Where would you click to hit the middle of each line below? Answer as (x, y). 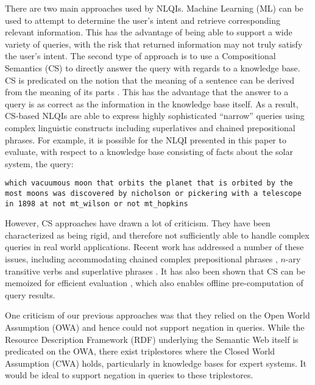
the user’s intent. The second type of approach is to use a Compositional (140, 56)
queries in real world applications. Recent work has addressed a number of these (154, 247)
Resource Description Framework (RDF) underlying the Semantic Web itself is (152, 339)
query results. (30, 294)
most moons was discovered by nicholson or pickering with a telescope (153, 193)
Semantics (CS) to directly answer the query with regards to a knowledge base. (153, 67)
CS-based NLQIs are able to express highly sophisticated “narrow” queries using (155, 116)
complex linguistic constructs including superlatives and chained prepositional (150, 127)
